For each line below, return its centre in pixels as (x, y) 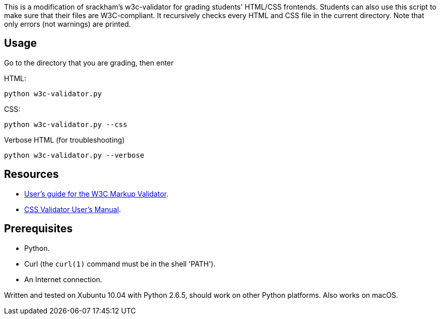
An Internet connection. (63, 279)
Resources (32, 174)
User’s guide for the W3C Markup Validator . (97, 194)
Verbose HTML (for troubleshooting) (65, 140)
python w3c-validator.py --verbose (74, 155)
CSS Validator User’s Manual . (73, 209)
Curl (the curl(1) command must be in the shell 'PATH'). (120, 264)
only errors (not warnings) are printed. (68, 24)
